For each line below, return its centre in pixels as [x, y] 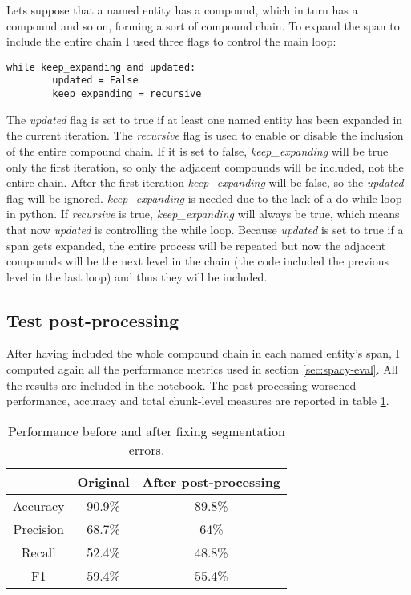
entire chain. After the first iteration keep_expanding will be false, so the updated [205, 182]
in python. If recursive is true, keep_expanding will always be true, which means [203, 214]
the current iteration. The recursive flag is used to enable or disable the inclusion [205, 135]
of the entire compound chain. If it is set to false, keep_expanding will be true [197, 150]
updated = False [95, 81]
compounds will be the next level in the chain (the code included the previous [197, 261]
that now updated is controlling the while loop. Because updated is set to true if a [205, 229]
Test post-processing [93, 320]
